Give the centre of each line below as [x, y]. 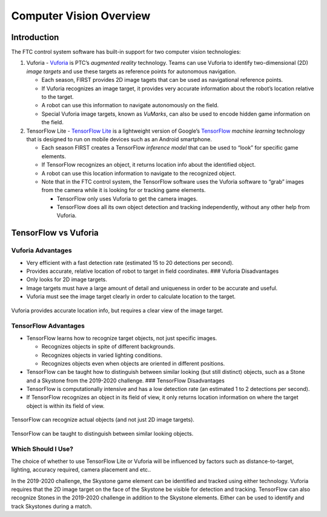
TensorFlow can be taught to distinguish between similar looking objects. [102, 433]
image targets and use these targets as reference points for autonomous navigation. [131, 71]
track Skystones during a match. [51, 506]
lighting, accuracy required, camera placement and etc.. [81, 470]
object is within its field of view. [65, 405]
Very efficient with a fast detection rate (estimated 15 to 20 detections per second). [130, 262]
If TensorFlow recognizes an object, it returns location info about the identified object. [149, 165]
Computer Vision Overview [81, 16]
